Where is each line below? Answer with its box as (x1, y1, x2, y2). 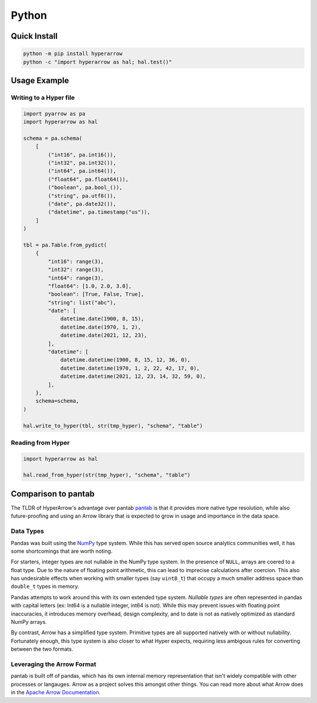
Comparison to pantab (11, 489, 95, 499)
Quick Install (11, 31, 58, 41)
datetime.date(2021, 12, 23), (60, 332, 147, 339)
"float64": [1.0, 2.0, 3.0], (48, 282, 132, 289)
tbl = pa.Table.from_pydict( (23, 241, 107, 248)
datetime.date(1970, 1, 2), (60, 323, 141, 330)
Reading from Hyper (11, 438, 70, 447)
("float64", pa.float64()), (48, 176, 129, 182)
